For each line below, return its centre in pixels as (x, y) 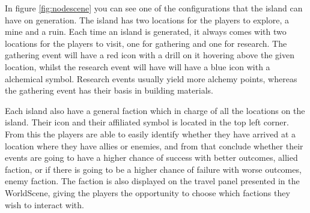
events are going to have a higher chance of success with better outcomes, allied (151, 157)
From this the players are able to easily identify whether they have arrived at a (150, 133)
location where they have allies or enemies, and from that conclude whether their (154, 145)
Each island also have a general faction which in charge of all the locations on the (155, 110)
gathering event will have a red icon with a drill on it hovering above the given (150, 55)
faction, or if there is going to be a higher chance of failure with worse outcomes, (153, 169)
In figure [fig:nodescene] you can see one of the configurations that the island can (154, 8)
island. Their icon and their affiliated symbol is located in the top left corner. (147, 122)
